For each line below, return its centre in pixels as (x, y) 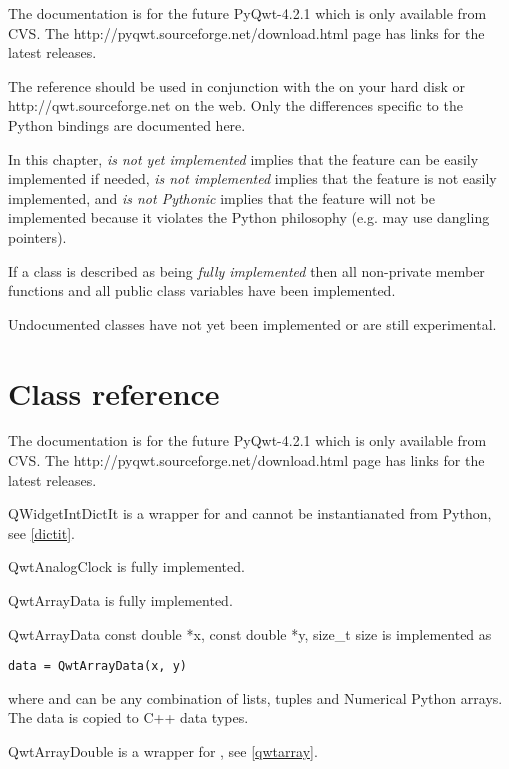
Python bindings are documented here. (127, 124)
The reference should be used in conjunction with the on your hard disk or (237, 85)
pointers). (37, 236)
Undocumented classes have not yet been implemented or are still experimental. (252, 323)
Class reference (114, 392)
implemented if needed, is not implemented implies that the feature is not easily (252, 178)
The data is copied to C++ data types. (128, 717)
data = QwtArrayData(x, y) (97, 666)
